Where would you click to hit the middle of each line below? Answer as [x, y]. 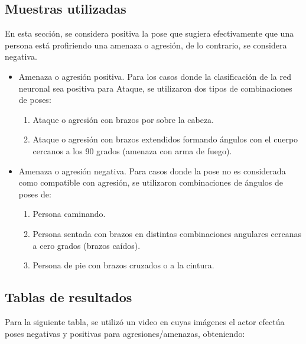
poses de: [35, 194]
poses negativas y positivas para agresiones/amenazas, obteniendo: [125, 333]
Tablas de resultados [69, 297]
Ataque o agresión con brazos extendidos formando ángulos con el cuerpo [165, 139]
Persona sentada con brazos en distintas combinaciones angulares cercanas [167, 233]
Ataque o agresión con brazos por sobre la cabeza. [123, 119]
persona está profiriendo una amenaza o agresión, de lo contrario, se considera [146, 45]
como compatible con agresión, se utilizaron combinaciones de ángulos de [151, 182]
